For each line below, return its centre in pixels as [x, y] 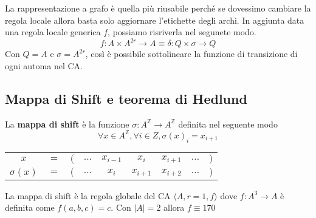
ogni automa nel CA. [44, 65]
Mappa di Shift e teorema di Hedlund [126, 98]
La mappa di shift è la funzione [67, 124]
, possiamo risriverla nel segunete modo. [182, 32]
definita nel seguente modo [228, 124]
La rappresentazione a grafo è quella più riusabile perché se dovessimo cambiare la [158, 8]
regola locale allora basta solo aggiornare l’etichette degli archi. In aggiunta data [155, 20]
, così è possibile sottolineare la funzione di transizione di [191, 54]
